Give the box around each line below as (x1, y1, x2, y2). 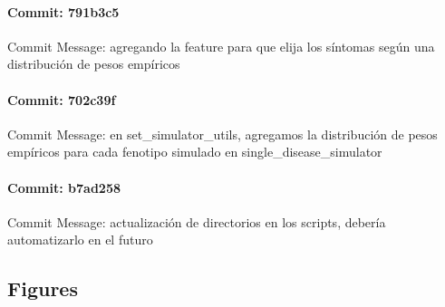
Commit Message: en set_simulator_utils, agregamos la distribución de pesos (7, 124, 438, 143)
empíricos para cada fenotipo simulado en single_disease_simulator (7, 142, 382, 161)
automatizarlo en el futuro (7, 230, 153, 249)
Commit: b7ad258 (7, 177, 121, 197)
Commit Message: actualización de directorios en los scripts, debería (7, 212, 386, 231)
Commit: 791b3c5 (7, 2, 120, 21)
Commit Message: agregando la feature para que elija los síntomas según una (7, 36, 435, 55)
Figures (7, 274, 78, 302)
